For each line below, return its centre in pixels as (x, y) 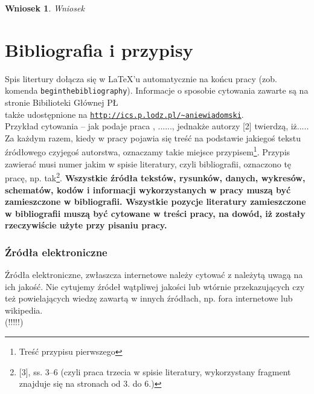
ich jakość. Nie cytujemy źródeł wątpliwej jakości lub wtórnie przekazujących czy (155, 286)
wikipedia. (24, 310)
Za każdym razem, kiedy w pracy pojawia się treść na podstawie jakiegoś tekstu (153, 137)
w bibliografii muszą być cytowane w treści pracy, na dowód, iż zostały (155, 213)
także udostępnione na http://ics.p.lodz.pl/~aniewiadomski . (124, 114)
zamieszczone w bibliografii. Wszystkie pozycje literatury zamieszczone (155, 202)
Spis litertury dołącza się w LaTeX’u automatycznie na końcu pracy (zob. (141, 78)
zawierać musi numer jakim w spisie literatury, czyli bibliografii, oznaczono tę (148, 163)
